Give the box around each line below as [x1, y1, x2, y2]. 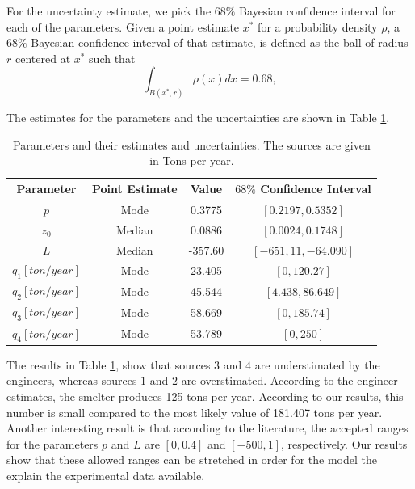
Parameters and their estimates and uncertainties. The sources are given [13, 136, 371, 153]
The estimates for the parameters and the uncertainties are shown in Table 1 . [6, 109, 390, 126]
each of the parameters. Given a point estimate [6, 18, 240, 35]
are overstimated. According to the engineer [181, 372, 398, 389]
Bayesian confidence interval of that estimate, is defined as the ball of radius [31, 34, 409, 51]
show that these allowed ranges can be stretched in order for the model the [6, 451, 377, 468]
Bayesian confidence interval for [239, 2, 396, 19]
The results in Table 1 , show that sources [6, 356, 211, 373]
